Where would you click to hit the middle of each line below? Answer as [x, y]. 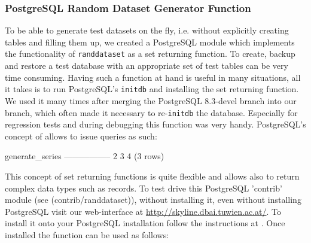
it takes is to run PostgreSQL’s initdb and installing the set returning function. [152, 89]
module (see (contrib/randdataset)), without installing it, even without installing [153, 200]
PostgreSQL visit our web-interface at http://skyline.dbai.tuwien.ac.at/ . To [143, 211]
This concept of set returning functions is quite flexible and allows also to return [152, 176]
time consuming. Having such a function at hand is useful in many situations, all [153, 77]
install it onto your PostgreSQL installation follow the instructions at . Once [145, 223]
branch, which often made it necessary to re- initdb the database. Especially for [151, 112]
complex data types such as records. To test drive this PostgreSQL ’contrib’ [144, 188]
